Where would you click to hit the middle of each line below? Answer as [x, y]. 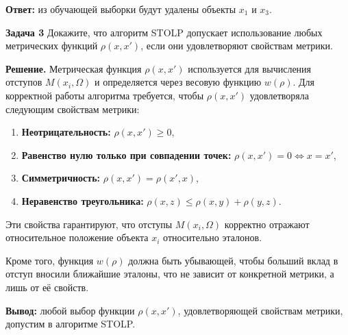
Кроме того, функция [50, 260]
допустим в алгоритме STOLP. [71, 324]
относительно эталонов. [213, 237]
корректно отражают [267, 224]
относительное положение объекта [77, 237]
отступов [24, 82]
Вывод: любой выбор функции [70, 310]
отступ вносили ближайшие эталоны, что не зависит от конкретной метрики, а [170, 274]
